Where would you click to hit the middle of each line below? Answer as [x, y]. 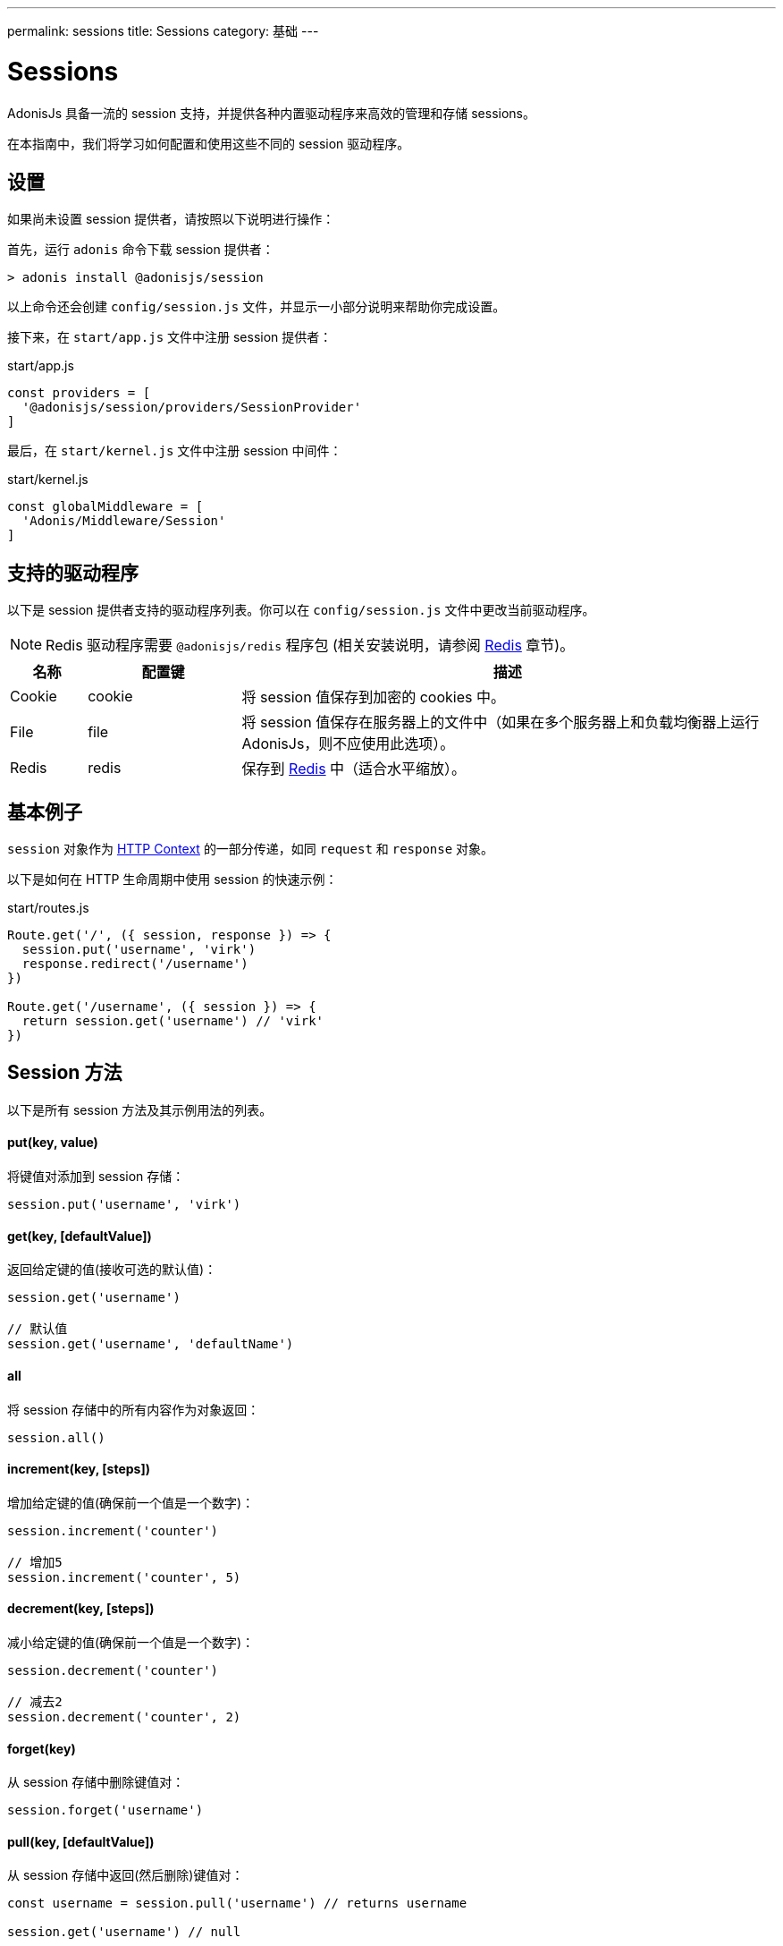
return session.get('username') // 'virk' [173, 1021]
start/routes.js [48, 908]
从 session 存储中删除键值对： [96, 1782]
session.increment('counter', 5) [124, 1577]
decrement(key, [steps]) [81, 1609]
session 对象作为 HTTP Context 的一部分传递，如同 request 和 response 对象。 [251, 849]
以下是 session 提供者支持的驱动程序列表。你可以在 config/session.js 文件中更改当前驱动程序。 [301, 610]
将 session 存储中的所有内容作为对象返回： [134, 1409]
